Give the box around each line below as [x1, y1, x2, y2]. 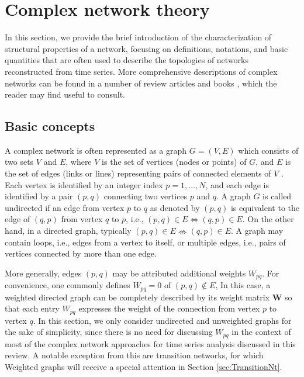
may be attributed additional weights [112, 267, 246, 279]
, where [65, 155, 92, 168]
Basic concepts [5, 117, 95, 135]
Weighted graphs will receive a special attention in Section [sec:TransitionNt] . [5, 361, 282, 373]
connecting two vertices [103, 190, 188, 202]
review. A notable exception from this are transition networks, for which [5, 349, 264, 361]
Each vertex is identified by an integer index [5, 178, 163, 191]
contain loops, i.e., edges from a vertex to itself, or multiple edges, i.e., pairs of [5, 236, 286, 248]
